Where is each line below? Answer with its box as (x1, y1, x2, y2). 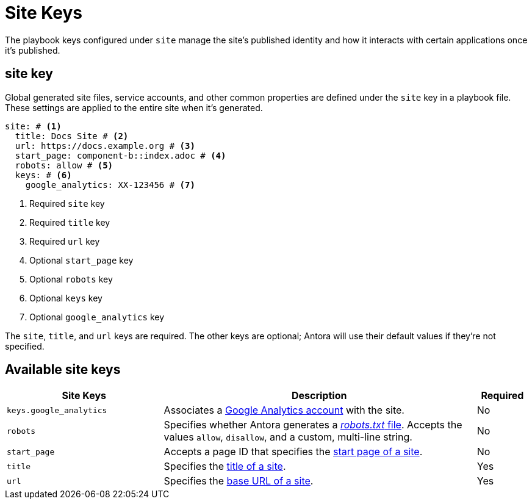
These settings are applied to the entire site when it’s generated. (5, 102, 263, 113)
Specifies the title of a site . (164, 460, 286, 473)
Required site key (29, 198, 105, 209)
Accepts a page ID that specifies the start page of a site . (164, 445, 423, 458)
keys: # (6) (15, 170, 72, 180)
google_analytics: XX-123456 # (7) (25, 179, 195, 190)
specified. (5, 340, 45, 351)
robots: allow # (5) (15, 160, 113, 170)
